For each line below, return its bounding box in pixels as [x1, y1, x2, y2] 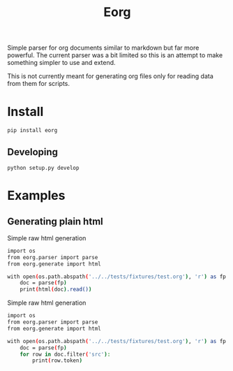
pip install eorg [7, 127, 58, 134]
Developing [7, 146, 58, 158]
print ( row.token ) [32, 357, 82, 364]
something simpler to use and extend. [7, 59, 116, 67]
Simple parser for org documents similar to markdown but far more [7, 43, 200, 52]
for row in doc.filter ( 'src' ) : [20, 351, 111, 358]
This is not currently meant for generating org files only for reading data [7, 72, 214, 80]
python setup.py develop [7, 164, 80, 171]
